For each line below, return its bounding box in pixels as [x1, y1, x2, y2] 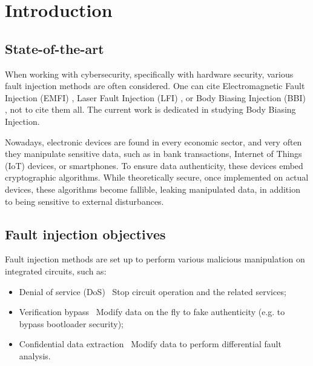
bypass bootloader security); [19, 317, 124, 330]
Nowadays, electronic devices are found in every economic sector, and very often [5, 135, 302, 148]
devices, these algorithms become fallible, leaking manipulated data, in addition [5, 182, 300, 195]
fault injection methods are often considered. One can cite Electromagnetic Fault [5, 79, 305, 92]
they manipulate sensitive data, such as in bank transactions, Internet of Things [5, 147, 302, 160]
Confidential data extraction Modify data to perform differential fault [19, 338, 282, 350]
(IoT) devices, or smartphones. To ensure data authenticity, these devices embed [5, 159, 303, 171]
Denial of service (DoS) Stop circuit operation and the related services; [19, 285, 286, 298]
